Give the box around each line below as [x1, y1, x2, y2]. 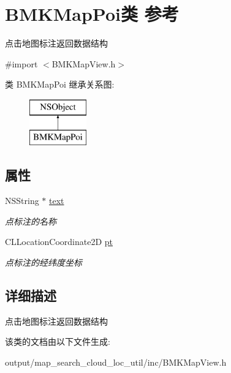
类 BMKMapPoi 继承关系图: [5, 78, 115, 91]
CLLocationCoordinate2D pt [5, 235, 113, 248]
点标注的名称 [5, 214, 56, 227]
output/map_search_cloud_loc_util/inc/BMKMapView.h [5, 356, 227, 369]
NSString [5, 194, 39, 207]
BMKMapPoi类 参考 [5, 1, 179, 26]
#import [5, 57, 38, 70]
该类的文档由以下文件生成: [5, 335, 110, 348]
